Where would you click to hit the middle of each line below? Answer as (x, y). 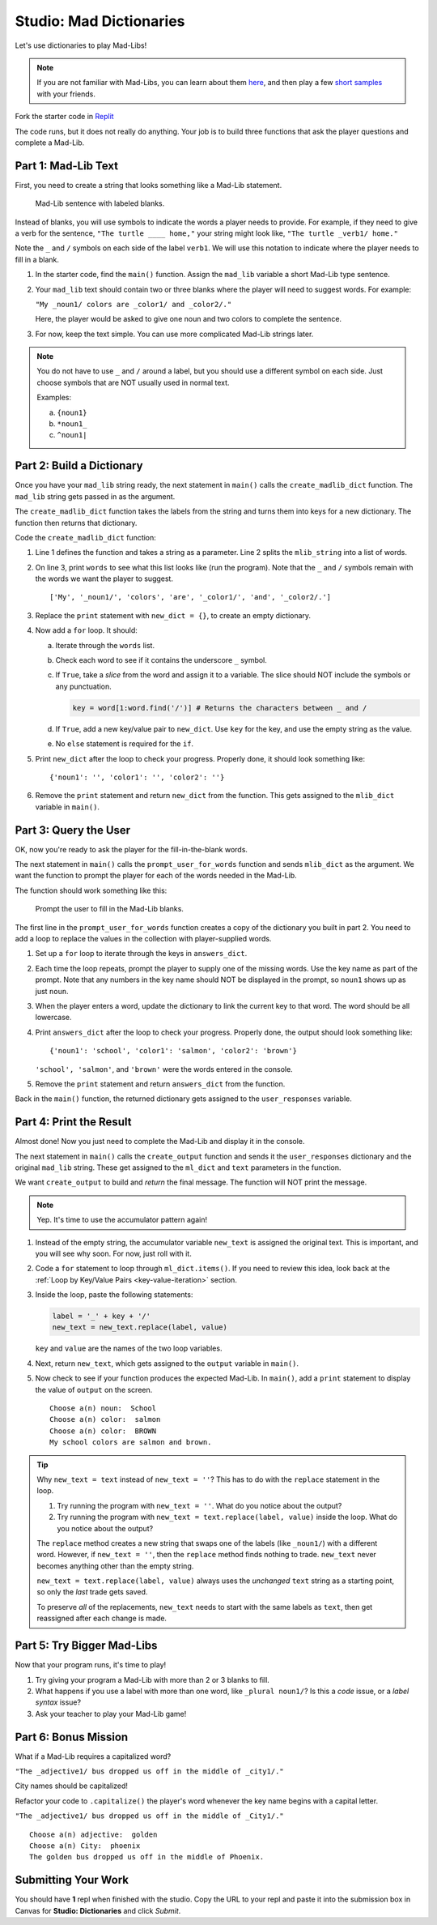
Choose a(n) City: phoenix (85, 1846)
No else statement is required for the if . (125, 744)
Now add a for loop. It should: (86, 630)
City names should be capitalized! (72, 1786)
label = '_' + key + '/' (102, 1316)
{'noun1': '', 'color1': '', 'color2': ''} (137, 777)
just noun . (52, 991)
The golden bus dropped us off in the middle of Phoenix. (147, 1857)
